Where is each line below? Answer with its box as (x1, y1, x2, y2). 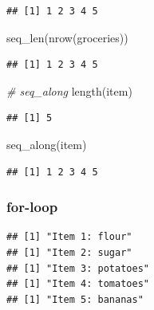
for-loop (6, 197, 58, 217)
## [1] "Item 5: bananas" (6, 293, 144, 305)
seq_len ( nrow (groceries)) (6, 29, 128, 45)
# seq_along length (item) (6, 82, 132, 99)
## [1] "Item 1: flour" (6, 231, 132, 243)
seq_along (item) (6, 135, 87, 152)
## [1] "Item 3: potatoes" (6, 262, 149, 274)
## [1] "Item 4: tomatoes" (6, 278, 149, 290)
